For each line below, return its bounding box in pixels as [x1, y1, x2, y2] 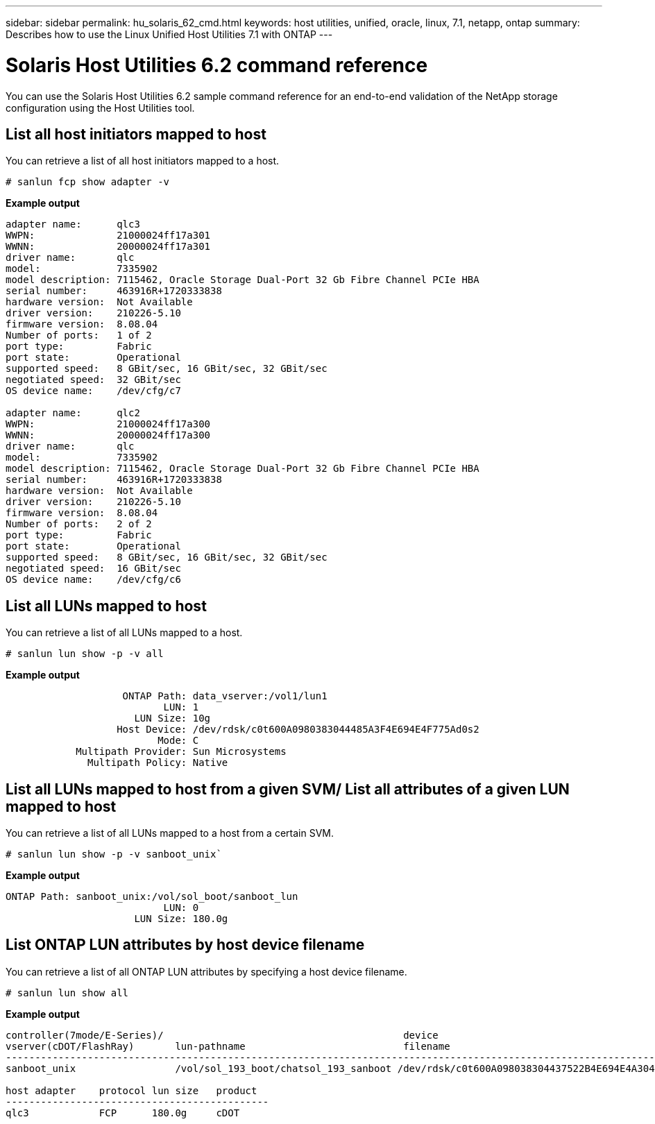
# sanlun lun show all [6, 987, 129, 998]
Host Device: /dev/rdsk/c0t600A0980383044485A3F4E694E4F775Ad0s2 [117, 724, 479, 735]
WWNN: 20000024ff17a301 [6, 241, 211, 253]
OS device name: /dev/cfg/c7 [6, 385, 181, 397]
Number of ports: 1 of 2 [6, 330, 152, 341]
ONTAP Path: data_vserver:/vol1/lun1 [122, 690, 327, 702]
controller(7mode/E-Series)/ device [6, 1029, 439, 1041]
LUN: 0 [163, 902, 199, 914]
